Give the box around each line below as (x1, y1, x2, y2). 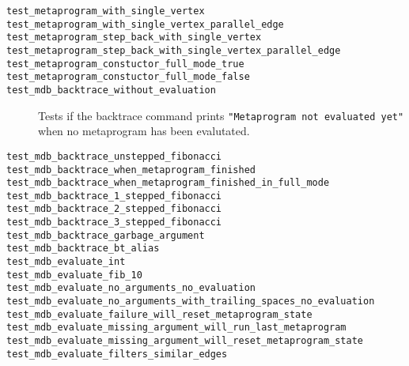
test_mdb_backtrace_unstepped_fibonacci (6, 150, 222, 162)
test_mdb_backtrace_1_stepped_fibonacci (6, 190, 222, 202)
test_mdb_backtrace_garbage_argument (6, 229, 205, 241)
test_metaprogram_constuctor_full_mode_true (6, 58, 244, 70)
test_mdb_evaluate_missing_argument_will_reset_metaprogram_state (6, 335, 364, 347)
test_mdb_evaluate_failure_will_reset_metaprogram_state (6, 308, 312, 320)
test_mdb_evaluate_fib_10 (6, 269, 142, 281)
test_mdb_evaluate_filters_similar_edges (6, 348, 228, 360)
